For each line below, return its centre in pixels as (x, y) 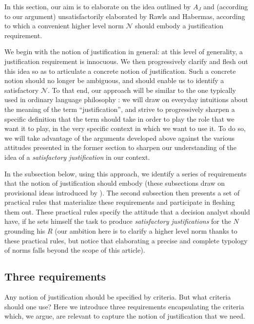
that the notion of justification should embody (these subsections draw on (115, 183)
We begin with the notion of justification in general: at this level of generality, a (124, 52)
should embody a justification (179, 26)
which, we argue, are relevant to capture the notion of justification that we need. (125, 316)
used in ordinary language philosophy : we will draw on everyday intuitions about (126, 99)
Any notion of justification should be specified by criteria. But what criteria (118, 297)
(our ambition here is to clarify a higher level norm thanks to (146, 231)
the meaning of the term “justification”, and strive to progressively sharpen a (120, 109)
